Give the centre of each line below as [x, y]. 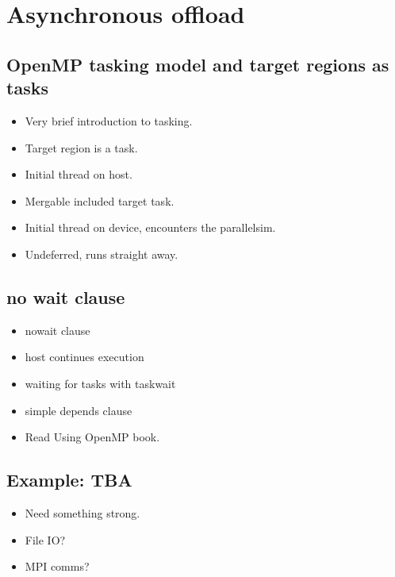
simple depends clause [79, 410]
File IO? [45, 539]
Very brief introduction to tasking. [109, 120]
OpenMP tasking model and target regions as [198, 64]
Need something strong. [82, 512]
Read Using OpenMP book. [92, 437]
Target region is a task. [81, 147]
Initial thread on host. [79, 174]
